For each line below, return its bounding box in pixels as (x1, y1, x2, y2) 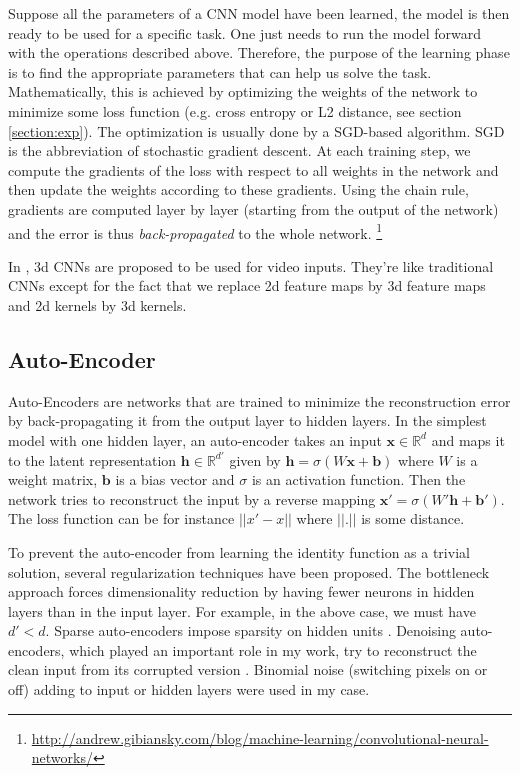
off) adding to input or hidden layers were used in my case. (8, 679, 370, 700)
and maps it (431, 429, 505, 450)
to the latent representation (8, 449, 177, 470)
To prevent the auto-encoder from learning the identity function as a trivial (8, 541, 470, 562)
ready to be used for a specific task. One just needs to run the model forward (8, 22, 482, 43)
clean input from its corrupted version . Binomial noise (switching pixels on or (8, 659, 488, 680)
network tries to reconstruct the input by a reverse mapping (8, 488, 376, 509)
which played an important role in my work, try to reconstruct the (69, 639, 477, 660)
